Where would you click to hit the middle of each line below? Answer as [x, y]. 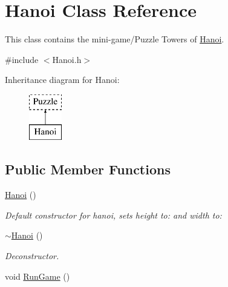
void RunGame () [37, 276]
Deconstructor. [32, 256]
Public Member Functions [88, 169]
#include [22, 59]
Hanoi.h [67, 59]
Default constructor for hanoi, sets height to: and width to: [113, 215]
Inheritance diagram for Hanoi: [62, 80]
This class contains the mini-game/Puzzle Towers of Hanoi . [115, 39]
